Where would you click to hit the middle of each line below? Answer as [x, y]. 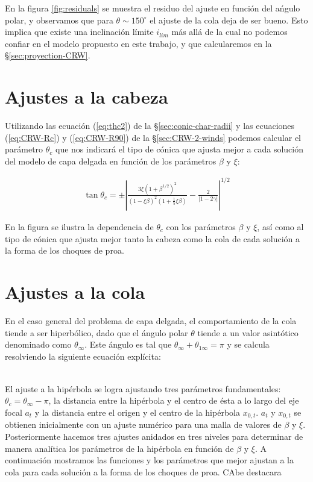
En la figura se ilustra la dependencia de [79, 227]
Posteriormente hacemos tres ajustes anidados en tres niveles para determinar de [154, 437]
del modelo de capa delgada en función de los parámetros [111, 161]
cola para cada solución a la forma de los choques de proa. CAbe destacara [143, 471]
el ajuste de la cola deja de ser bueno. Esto [229, 20]
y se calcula [248, 344]
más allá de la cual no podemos [229, 32]
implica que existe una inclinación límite [79, 32]
